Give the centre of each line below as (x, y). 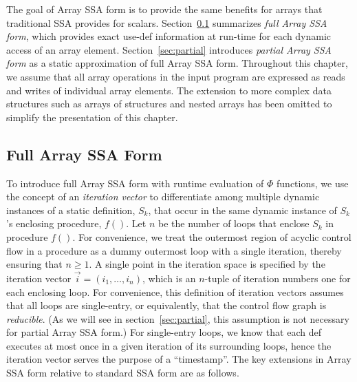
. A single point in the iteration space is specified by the (207, 264)
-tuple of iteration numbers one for (278, 278)
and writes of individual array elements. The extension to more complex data (169, 90)
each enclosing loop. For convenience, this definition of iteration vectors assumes (175, 291)
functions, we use (313, 183)
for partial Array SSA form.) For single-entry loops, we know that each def (164, 332)
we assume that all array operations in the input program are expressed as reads (176, 76)
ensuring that (34, 264)
